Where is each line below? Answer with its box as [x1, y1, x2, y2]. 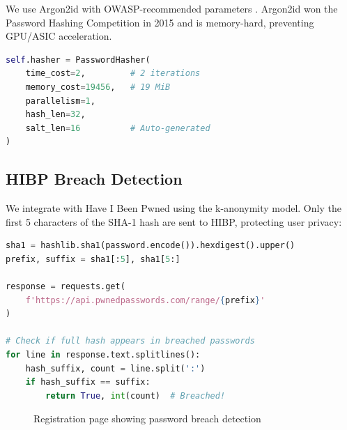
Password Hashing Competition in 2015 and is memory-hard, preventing [6, 15, 314, 29]
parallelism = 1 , [25, 95, 95, 106]
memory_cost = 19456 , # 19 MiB [25, 82, 171, 92]
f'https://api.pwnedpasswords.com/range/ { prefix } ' [25, 295, 265, 305]
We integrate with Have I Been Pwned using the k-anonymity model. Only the [6, 201, 341, 215]
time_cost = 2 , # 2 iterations [25, 68, 201, 79]
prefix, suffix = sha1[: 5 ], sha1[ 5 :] [6, 254, 180, 264]
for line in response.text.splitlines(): [6, 350, 201, 360]
